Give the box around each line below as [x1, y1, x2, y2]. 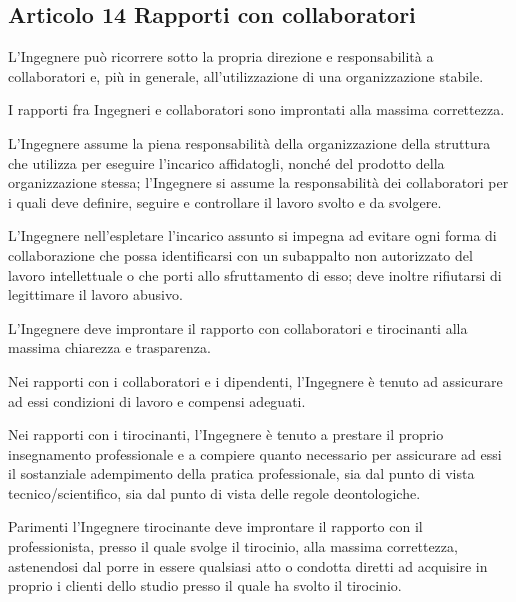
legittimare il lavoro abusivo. [8, 284, 183, 305]
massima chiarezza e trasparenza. [8, 337, 211, 358]
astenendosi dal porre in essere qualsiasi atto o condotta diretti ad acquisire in [8, 555, 488, 576]
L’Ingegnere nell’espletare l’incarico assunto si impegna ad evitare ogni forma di [8, 225, 497, 246]
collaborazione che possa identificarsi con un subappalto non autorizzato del [8, 244, 473, 265]
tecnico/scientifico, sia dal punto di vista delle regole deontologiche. [8, 482, 421, 503]
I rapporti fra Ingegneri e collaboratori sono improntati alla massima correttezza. [8, 99, 505, 120]
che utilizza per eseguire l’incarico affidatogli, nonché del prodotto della [8, 152, 445, 173]
